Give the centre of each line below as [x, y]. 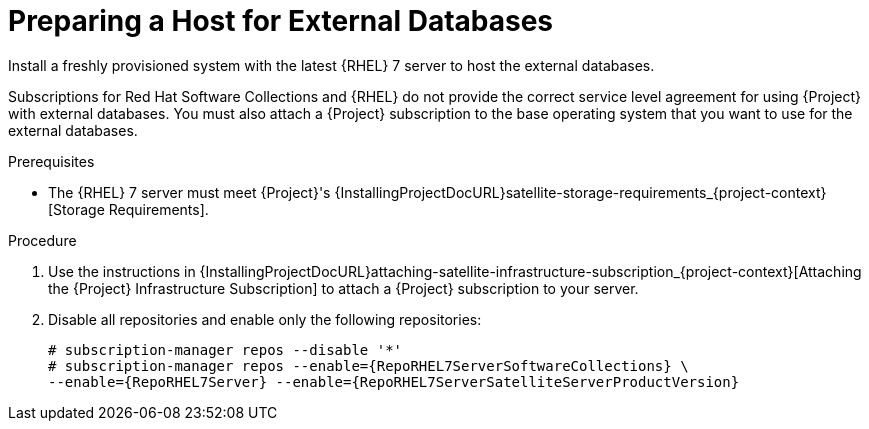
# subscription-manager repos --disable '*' [225, 349]
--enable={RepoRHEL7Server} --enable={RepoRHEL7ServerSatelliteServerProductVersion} [394, 381]
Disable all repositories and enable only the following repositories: [265, 319]
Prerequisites [51, 161]
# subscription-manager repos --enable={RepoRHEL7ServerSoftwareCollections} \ [368, 365]
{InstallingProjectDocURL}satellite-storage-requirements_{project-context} [580, 192]
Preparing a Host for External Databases [281, 21]
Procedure [42, 240]
